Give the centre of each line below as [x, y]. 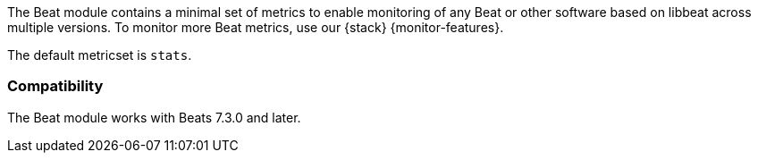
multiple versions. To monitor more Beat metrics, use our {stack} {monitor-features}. [256, 27]
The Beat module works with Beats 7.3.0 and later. [154, 117]
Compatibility [55, 86]
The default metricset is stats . [100, 55]
